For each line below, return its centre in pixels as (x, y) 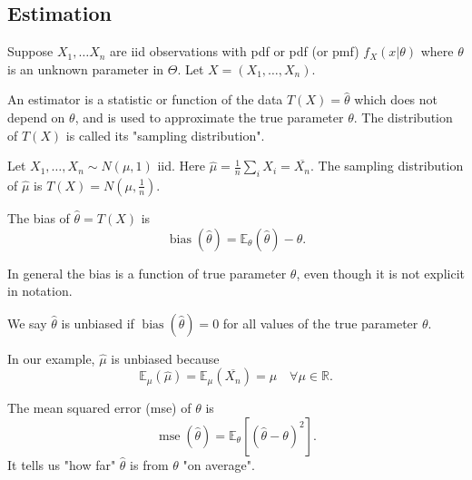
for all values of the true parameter (320, 323)
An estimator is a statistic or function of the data (145, 99)
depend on (36, 117)
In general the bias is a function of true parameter (147, 273)
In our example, (51, 358)
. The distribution (403, 117)
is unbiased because (165, 358)
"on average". (219, 464)
